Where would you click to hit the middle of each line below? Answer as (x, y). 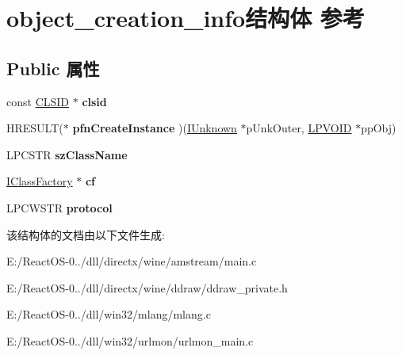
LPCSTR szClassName (67, 154)
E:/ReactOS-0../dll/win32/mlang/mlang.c (109, 314)
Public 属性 (53, 68)
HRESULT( (35, 128)
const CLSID (38, 101)
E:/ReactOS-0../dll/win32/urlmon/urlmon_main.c (130, 340)
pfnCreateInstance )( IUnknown (155, 128)
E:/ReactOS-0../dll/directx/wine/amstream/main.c (132, 261)
